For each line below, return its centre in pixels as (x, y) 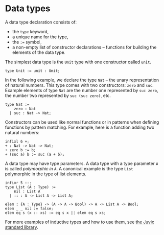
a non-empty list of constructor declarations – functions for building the (84, 47)
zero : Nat (25, 109)
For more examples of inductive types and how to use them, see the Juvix (80, 222)
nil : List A (27, 191)
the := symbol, (27, 42)
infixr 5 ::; (18, 183)
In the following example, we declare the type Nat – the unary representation (82, 80)
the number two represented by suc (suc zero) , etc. (58, 95)
